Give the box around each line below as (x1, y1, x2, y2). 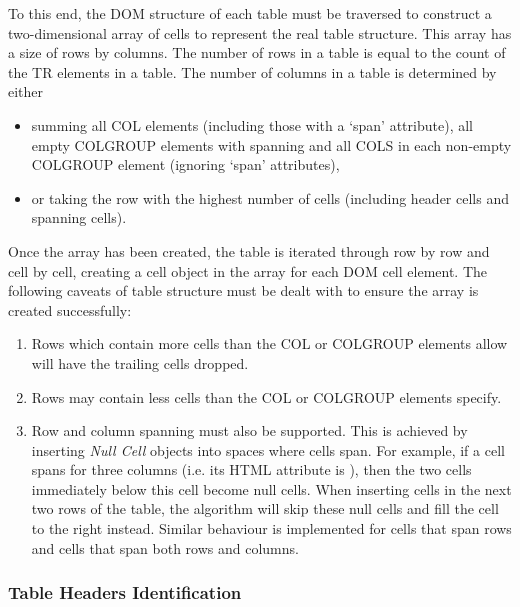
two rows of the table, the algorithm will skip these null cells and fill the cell (31, 498, 499, 519)
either (8, 81, 44, 102)
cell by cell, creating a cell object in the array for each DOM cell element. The (8, 260, 488, 281)
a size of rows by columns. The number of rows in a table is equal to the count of (8, 42, 506, 63)
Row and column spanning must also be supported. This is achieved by (31, 420, 468, 441)
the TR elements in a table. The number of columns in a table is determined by (8, 61, 497, 82)
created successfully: (8, 299, 132, 320)
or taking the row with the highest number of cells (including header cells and (31, 187, 509, 208)
